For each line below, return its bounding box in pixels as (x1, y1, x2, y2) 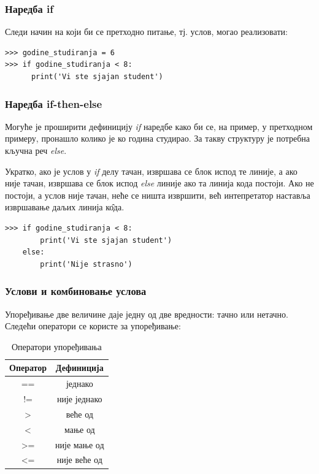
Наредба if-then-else (5, 96, 102, 111)
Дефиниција (55, 361, 104, 374)
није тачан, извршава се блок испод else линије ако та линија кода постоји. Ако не (5, 177, 314, 189)
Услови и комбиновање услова (5, 283, 147, 299)
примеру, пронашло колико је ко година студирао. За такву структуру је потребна (5, 132, 310, 145)
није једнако (57, 392, 102, 405)
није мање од (55, 438, 104, 451)
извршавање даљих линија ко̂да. (5, 201, 125, 213)
